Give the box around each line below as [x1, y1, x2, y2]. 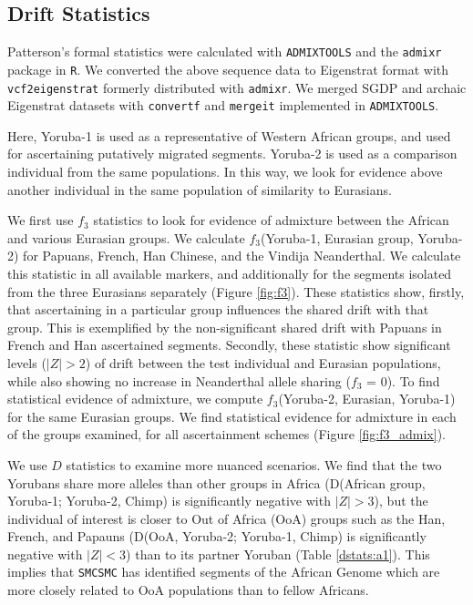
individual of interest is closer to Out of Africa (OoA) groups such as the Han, [7, 508, 446, 528]
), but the [374, 491, 428, 510]
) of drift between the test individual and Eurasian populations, [85, 353, 441, 372]
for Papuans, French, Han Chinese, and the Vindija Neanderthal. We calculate [23, 246, 461, 265]
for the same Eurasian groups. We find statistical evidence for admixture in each [7, 406, 457, 426]
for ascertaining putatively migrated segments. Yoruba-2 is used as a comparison [7, 144, 458, 163]
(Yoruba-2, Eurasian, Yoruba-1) [278, 389, 456, 408]
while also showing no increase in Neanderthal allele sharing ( [7, 371, 351, 390]
